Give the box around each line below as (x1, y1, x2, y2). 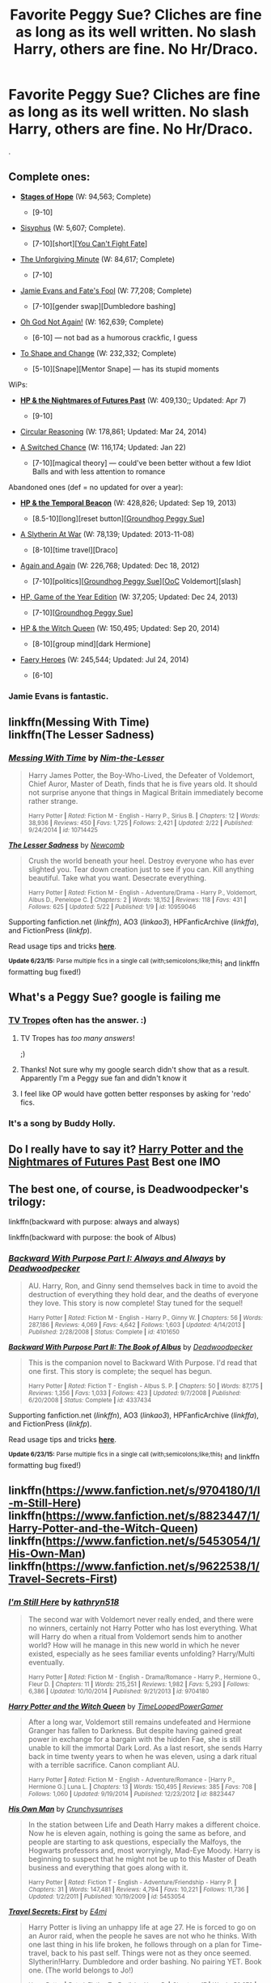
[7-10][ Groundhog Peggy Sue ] (32, 607, 133, 617)
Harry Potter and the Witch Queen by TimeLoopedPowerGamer (8, 1702, 224, 1711)
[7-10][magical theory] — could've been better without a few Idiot (32, 458, 252, 467)
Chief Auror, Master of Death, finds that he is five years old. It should (28, 779, 257, 789)
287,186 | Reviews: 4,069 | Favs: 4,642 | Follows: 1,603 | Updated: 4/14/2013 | (28, 1321, 245, 1330)
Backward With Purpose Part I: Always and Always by (8, 1252, 227, 1263)
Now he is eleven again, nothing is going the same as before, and (28, 1829, 247, 1838)
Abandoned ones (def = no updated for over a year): (8, 482, 184, 492)
